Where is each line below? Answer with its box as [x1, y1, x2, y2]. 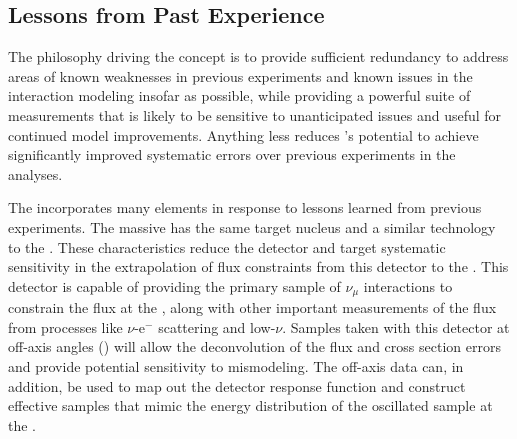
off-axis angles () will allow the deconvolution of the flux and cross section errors [8, 336, 501, 357]
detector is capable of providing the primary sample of [8, 275, 341, 296]
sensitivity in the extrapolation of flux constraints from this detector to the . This [8, 256, 509, 277]
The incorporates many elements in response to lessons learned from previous [8, 197, 482, 218]
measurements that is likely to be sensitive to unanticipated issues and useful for [8, 104, 502, 125]
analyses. [8, 163, 63, 184]
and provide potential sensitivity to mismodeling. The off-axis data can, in [8, 355, 464, 376]
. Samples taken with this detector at [282, 316, 510, 337]
